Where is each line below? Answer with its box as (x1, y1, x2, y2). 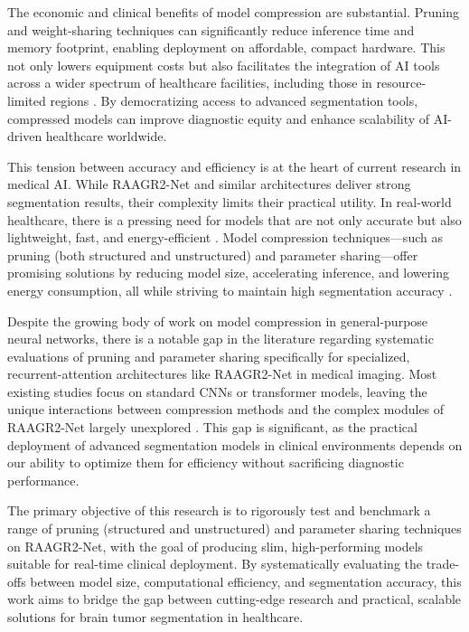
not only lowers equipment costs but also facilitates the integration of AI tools (7, 55, 440, 74)
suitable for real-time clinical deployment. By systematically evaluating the (7, 554, 422, 573)
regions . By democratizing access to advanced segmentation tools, (50, 90, 418, 109)
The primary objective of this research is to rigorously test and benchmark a (7, 501, 431, 520)
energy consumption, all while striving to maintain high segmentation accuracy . (7, 280, 453, 299)
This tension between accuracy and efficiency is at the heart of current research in (7, 156, 462, 175)
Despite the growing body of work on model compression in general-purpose (7, 311, 428, 330)
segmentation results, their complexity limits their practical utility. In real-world (7, 192, 452, 211)
